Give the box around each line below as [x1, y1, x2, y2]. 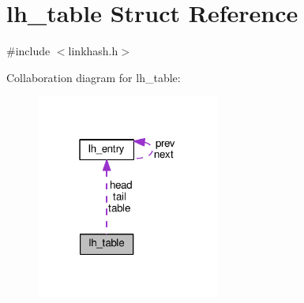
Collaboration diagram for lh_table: [6, 69, 181, 85]
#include [6, 43, 51, 59]
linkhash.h [68, 43, 118, 59]
